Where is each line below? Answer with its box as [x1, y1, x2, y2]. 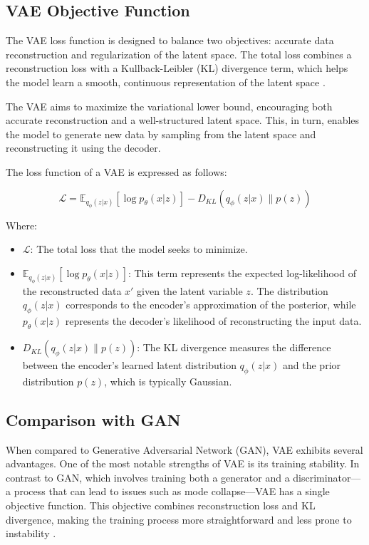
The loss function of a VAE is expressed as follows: [6, 164, 227, 179]
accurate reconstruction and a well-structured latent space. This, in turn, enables [6, 113, 360, 128]
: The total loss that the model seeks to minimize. [30, 242, 248, 256]
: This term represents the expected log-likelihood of [128, 265, 356, 280]
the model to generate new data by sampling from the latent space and [6, 126, 316, 141]
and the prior [283, 358, 341, 373]
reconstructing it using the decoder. [6, 140, 161, 155]
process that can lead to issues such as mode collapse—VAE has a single [14, 484, 330, 499]
